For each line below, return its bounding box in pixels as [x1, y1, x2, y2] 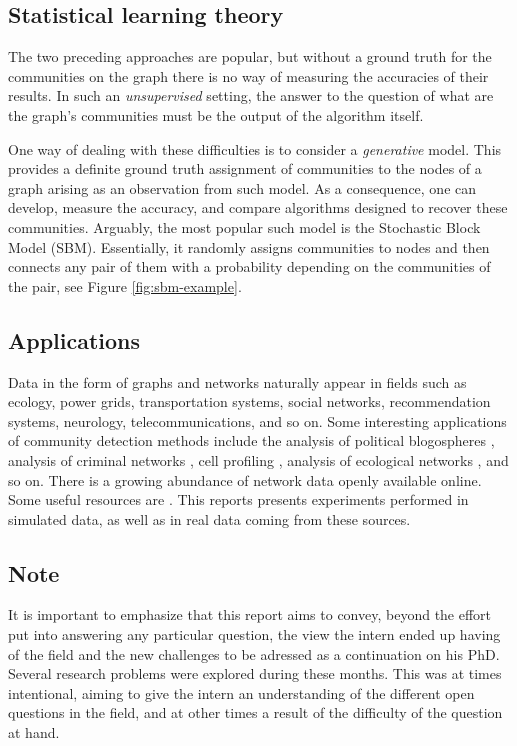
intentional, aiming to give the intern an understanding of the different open [8, 682, 475, 703]
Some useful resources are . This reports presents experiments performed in [8, 489, 469, 510]
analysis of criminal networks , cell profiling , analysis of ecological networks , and [8, 449, 509, 470]
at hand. [8, 722, 60, 743]
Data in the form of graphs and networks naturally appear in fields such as [8, 371, 467, 392]
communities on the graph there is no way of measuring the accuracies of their [8, 65, 489, 86]
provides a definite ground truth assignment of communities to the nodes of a [8, 158, 482, 179]
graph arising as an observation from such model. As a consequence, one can [8, 177, 477, 198]
